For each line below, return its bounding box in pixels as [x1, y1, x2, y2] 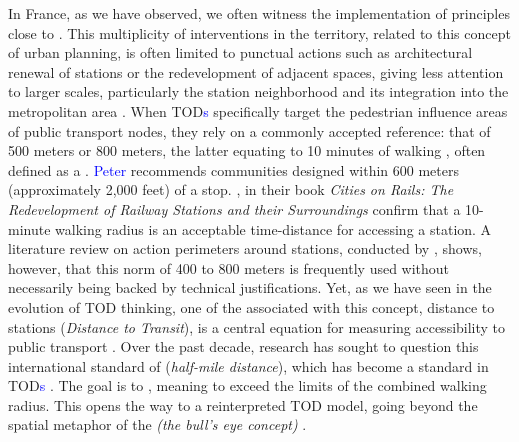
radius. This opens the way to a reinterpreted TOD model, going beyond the [8, 394, 478, 415]
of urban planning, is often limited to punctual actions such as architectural [8, 42, 473, 63]
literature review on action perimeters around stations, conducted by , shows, [8, 238, 482, 259]
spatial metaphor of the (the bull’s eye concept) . [8, 414, 307, 435]
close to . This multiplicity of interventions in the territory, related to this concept [8, 22, 511, 43]
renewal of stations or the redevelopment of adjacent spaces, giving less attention [8, 61, 504, 82]
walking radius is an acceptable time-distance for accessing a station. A [55, 218, 492, 239]
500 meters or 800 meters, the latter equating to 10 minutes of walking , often [8, 140, 486, 161]
